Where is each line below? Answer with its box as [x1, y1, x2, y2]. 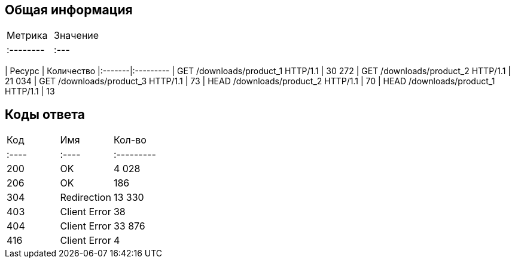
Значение [54, 29, 99, 42]
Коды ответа [5, 106, 85, 122]
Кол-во [113, 134, 147, 146]
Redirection [60, 191, 111, 204]
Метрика [7, 29, 48, 42]
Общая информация [5, 2, 133, 17]
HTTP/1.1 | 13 [5, 86, 55, 97]
